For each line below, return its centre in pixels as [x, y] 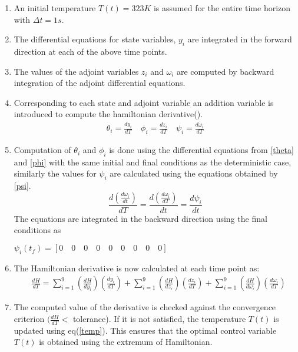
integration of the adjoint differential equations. [100, 83]
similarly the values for [55, 173]
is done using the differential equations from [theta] [201, 150]
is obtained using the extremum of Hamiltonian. [126, 342]
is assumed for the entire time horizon [222, 8]
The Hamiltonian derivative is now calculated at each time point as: [137, 268]
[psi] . [22, 186]
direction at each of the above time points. [90, 51]
